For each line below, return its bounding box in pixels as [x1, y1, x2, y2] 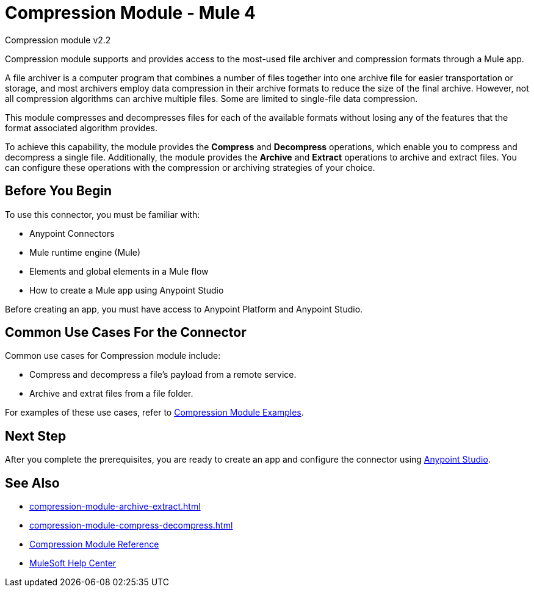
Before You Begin [5, 183, 112, 199]
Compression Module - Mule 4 [5, 2, 256, 23]
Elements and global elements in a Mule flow [29, 265, 209, 276]
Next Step [5, 428, 67, 444]
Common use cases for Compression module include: [5, 350, 221, 361]
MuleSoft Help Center [29, 558, 117, 569]
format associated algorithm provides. [5, 122, 157, 133]
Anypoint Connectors [29, 228, 115, 239]
